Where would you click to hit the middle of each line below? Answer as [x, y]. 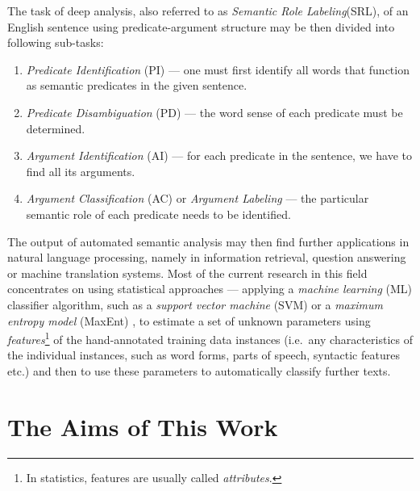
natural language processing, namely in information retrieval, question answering [207, 257]
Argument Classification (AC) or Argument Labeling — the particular [198, 198]
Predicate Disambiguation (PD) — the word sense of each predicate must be [214, 112]
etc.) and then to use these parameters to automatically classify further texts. [199, 370]
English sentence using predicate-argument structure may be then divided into [201, 26]
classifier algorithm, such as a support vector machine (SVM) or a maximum [195, 304]
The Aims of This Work [143, 426]
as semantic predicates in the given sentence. [137, 85]
